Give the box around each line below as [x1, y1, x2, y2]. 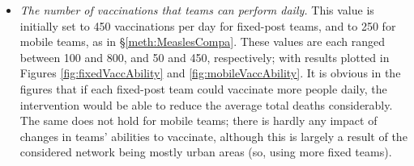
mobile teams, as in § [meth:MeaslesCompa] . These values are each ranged [19, 33, 385, 50]
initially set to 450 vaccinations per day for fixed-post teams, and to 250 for [19, 17, 396, 34]
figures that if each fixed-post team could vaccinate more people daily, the [19, 80, 387, 97]
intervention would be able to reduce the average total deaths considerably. [19, 96, 393, 113]
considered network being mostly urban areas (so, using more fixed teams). [19, 143, 392, 160]
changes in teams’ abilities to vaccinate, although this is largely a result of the [19, 127, 408, 144]
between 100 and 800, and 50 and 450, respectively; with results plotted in [19, 48, 390, 65]
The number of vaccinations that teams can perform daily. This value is [19, 2, 374, 18]
